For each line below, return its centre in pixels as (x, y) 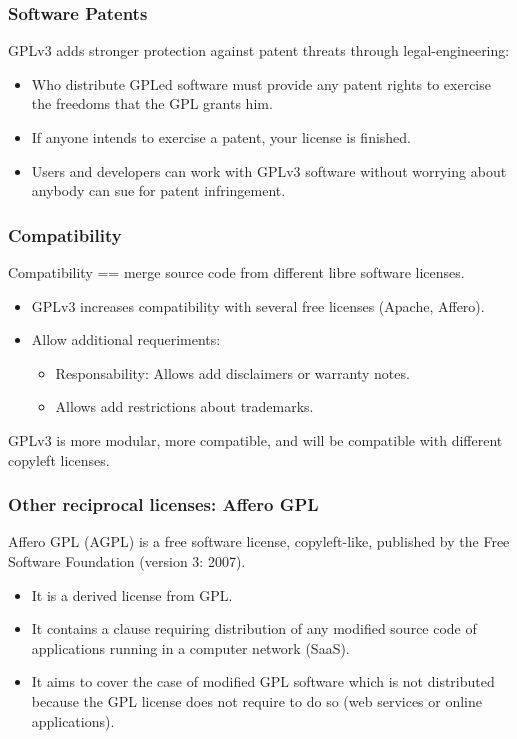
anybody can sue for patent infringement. (158, 190)
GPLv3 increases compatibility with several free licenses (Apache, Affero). (258, 305)
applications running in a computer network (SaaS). (190, 647)
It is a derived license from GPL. (132, 594)
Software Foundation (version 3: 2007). (127, 560)
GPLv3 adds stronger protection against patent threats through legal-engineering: (259, 50)
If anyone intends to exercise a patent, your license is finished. (221, 137)
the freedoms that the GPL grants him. (152, 103)
